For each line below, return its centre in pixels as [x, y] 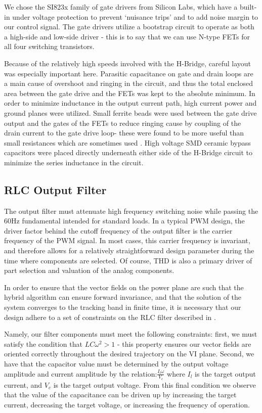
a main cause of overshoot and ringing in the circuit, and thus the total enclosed [128, 83]
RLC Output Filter [55, 189]
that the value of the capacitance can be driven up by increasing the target [120, 395]
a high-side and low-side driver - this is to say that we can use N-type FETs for [127, 36]
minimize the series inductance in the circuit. [74, 162]
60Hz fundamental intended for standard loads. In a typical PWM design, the [124, 221]
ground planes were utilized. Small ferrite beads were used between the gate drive [130, 112]
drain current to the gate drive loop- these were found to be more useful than [124, 133]
